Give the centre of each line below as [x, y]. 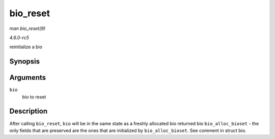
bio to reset [34, 97]
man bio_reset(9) [28, 28]
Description [29, 111]
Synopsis [25, 62]
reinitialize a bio [26, 47]
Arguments [28, 78]
